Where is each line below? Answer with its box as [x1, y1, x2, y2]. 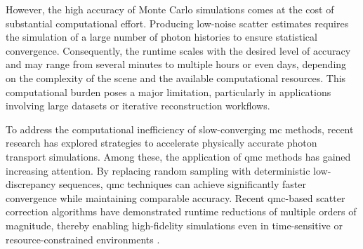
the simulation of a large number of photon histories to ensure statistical [6, 29, 317, 44]
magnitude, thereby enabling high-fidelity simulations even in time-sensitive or [6, 217, 343, 232]
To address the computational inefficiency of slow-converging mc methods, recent [6, 121, 354, 136]
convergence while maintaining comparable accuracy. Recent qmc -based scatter [6, 190, 345, 205]
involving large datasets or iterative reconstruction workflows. [6, 98, 270, 113]
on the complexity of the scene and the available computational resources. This [6, 70, 346, 85]
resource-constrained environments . [6, 231, 160, 246]
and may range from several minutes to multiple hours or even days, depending [6, 57, 347, 72]
